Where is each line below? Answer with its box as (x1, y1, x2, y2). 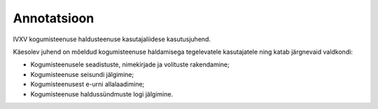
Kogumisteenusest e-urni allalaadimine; (30, 80, 145, 89)
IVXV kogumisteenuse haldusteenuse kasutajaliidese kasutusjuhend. (13, 35, 211, 43)
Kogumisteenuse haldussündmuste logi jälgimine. (30, 89, 174, 98)
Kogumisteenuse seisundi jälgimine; (30, 70, 134, 78)
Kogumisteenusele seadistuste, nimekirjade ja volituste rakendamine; (30, 60, 230, 69)
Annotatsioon (13, 10, 94, 26)
